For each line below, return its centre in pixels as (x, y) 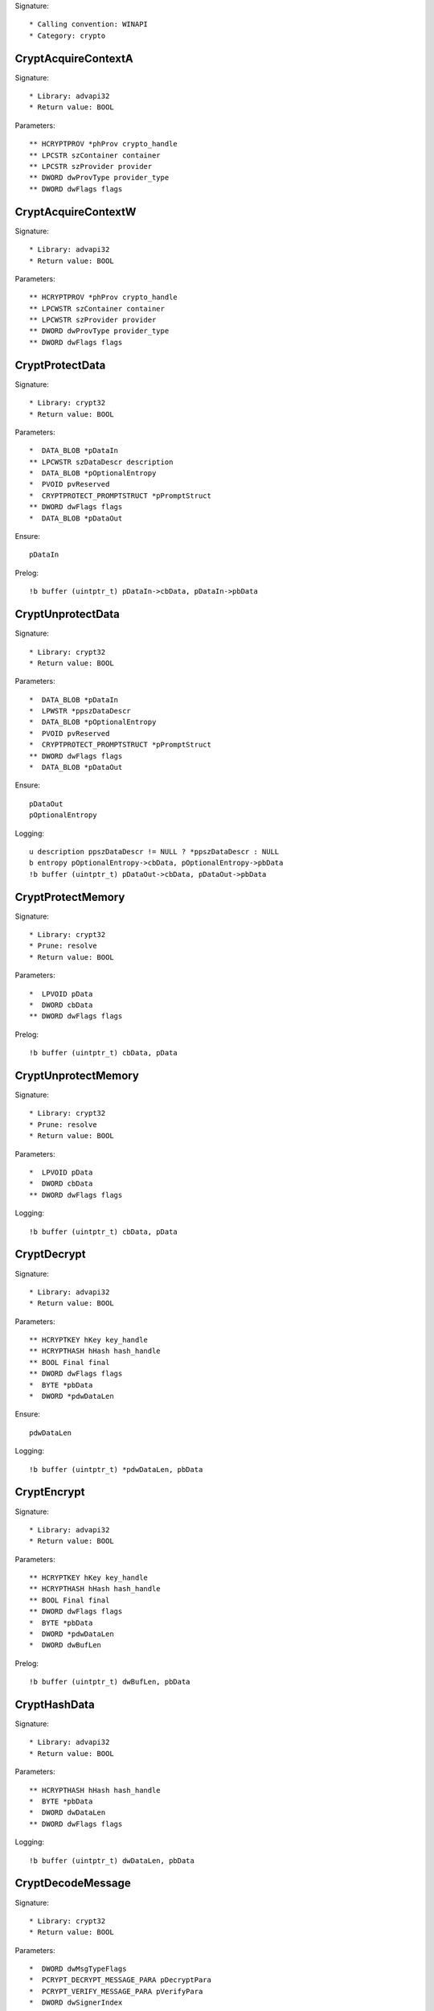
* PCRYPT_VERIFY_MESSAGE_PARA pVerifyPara (116, 1991)
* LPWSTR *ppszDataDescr (80, 711)
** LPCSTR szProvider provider (91, 167)
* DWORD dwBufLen (66, 1645)
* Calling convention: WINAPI (89, 25)
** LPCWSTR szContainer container (97, 308)
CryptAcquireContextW (76, 212)
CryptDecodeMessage (73, 1884)
